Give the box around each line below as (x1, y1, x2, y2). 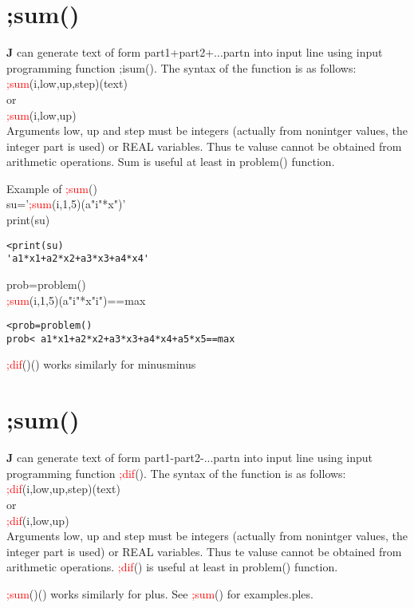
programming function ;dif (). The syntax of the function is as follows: (6, 464, 346, 481)
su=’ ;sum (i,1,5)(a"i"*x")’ (6, 195, 126, 212)
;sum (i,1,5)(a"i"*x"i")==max (6, 291, 146, 308)
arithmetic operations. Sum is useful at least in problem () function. (6, 153, 335, 170)
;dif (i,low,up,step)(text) (6, 480, 120, 497)
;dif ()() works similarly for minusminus (6, 356, 196, 373)
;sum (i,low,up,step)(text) (6, 75, 128, 92)
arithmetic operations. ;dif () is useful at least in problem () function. (6, 559, 338, 575)
